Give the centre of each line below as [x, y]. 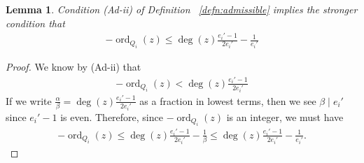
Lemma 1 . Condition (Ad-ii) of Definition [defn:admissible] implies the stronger [182, 9]
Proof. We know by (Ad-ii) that [73, 67]
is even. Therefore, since [112, 116]
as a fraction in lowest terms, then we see [228, 100]
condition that [35, 23]
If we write [29, 100]
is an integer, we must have [285, 116]
